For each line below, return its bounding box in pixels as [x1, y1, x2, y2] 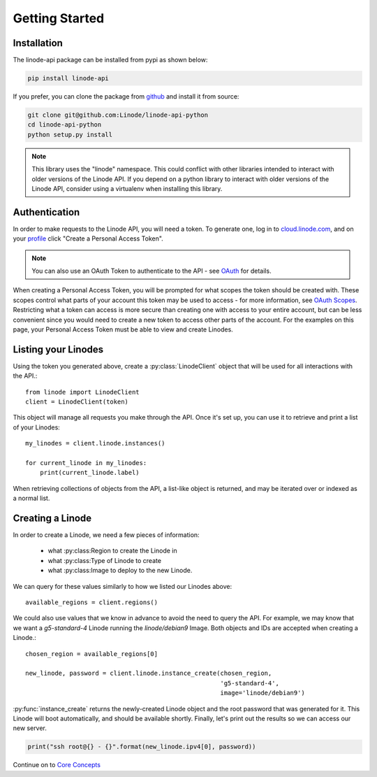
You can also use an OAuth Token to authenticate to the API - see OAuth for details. [31, 266, 272, 276]
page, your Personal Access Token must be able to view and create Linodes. [13, 325, 233, 334]
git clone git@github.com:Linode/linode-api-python [27, 111, 209, 119]
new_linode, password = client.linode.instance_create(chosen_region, [25, 669, 272, 678]
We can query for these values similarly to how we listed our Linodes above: [13, 582, 232, 590]
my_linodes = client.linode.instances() [25, 439, 165, 448]
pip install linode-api [27, 74, 110, 83]
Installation [13, 37, 63, 49]
